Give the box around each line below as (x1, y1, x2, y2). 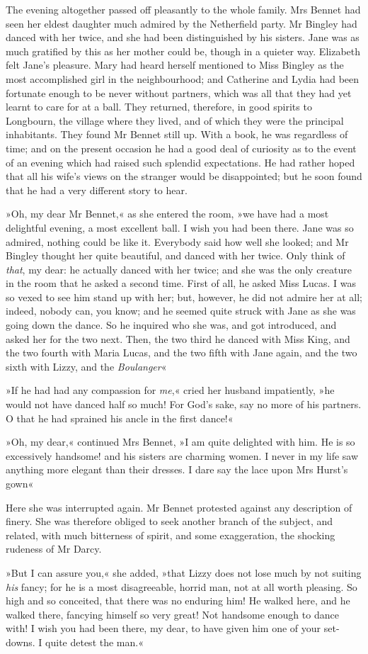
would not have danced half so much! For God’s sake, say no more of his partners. (6, 397, 362, 412)
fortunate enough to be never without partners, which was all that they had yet (6, 85, 352, 100)
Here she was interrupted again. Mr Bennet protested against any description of (6, 500, 352, 514)
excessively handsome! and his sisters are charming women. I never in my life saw (6, 448, 359, 463)
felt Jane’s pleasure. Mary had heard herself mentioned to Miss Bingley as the (6, 57, 344, 72)
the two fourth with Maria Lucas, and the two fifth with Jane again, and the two (6, 345, 357, 360)
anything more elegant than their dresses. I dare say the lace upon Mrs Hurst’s (6, 462, 348, 477)
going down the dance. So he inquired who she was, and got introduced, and (6, 317, 337, 332)
